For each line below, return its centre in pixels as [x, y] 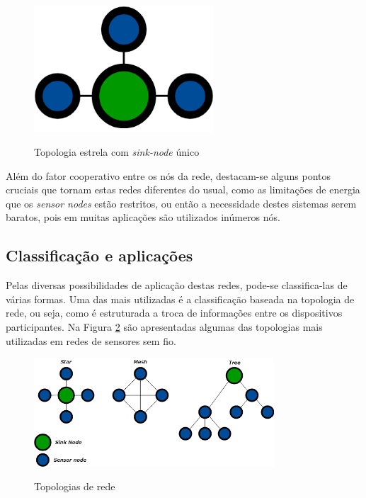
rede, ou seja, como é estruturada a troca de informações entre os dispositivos [174, 313]
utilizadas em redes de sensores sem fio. [91, 340]
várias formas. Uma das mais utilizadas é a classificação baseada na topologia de [180, 299]
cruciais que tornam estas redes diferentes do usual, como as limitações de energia [183, 189]
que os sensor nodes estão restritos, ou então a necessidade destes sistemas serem [181, 203]
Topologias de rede [75, 486]
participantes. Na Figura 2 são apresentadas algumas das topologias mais [164, 327]
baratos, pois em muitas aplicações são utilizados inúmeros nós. [143, 217]
